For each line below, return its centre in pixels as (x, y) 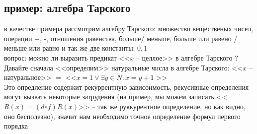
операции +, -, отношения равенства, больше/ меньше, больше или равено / (121, 38)
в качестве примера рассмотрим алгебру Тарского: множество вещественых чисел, (129, 29)
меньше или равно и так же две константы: (70, 48)
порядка (16, 126)
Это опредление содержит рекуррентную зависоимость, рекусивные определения (127, 87)
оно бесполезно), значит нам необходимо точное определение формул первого (122, 116)
